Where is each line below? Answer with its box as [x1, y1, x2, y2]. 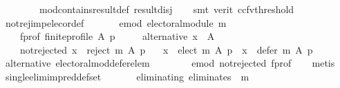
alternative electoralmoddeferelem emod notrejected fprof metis [5, 56, 335, 70]
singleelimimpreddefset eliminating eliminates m [5, 69, 249, 83]
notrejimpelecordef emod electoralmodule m [5, 15, 227, 30]
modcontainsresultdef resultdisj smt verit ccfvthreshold [39, 2, 294, 16]
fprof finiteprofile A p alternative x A [19, 29, 215, 43]
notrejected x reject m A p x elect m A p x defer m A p [19, 42, 313, 56]
